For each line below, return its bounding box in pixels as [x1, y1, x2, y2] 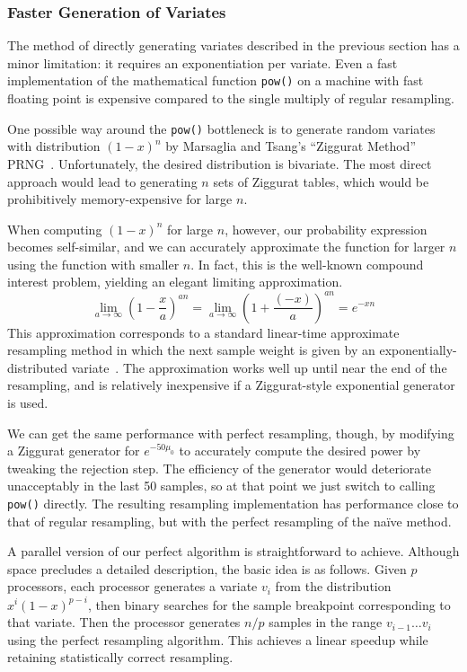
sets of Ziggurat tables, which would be [213, 172, 429, 190]
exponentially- [379, 340, 457, 359]
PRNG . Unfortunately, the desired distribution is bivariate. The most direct [7, 154, 432, 172]
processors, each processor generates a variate [7, 577, 258, 596]
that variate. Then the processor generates [7, 613, 241, 632]
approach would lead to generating [7, 172, 198, 190]
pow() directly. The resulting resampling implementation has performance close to [7, 493, 459, 512]
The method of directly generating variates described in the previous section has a [7, 36, 460, 55]
